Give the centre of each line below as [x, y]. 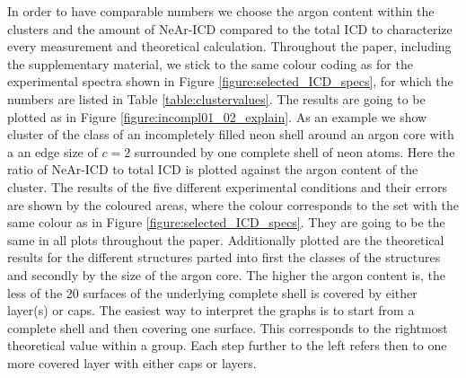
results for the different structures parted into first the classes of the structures [224, 257]
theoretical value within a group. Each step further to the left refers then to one [227, 345]
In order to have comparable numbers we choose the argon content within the [221, 11]
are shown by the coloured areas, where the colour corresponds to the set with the [233, 204]
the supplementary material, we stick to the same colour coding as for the [210, 63]
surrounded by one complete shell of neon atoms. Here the [295, 151]
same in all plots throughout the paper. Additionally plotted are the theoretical [226, 239]
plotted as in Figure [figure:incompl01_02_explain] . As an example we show [217, 116]
